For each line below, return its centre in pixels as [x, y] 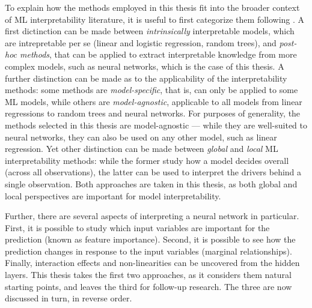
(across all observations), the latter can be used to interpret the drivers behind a [153, 172]
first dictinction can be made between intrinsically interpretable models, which [150, 31]
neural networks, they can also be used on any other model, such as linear [141, 137]
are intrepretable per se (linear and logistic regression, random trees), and [141, 42]
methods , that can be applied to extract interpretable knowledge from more [158, 54]
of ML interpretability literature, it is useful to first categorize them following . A [155, 19]
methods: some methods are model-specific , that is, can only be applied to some [151, 90]
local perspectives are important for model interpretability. [113, 195]
